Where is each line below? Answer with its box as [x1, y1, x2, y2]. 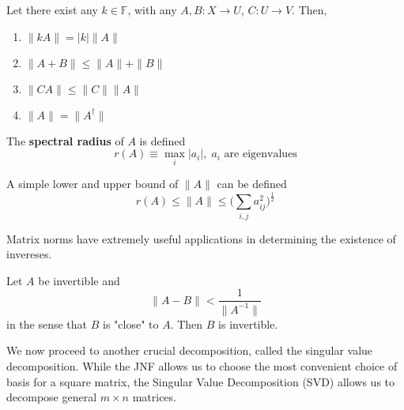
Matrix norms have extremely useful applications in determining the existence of [6, 230, 396, 246]
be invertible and [38, 272, 120, 288]
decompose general [6, 389, 97, 405]
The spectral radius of [6, 132, 124, 149]
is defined [139, 132, 186, 149]
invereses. [6, 246, 52, 262]
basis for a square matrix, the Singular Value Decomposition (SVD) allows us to [6, 373, 395, 389]
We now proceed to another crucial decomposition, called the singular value [6, 342, 373, 359]
